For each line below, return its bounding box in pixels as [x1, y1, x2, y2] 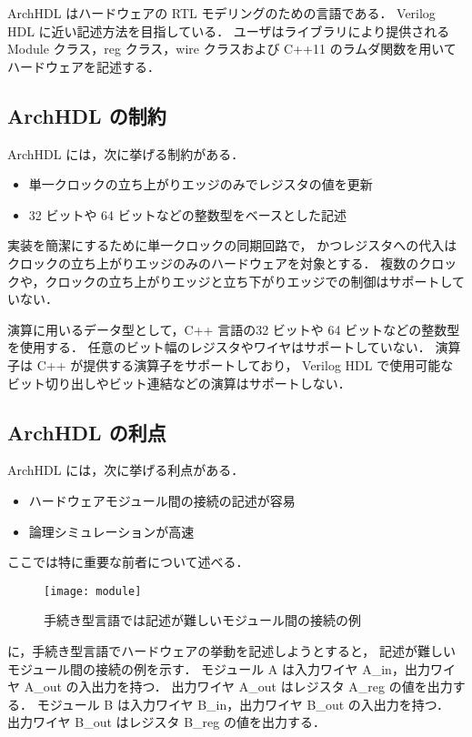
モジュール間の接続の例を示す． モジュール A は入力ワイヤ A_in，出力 [7, 659, 430, 678]
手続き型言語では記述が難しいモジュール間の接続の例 [44, 611, 362, 630]
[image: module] [44, 584, 142, 598]
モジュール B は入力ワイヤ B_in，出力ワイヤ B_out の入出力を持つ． [36, 694, 450, 713]
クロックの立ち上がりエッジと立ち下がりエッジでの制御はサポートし [45, 271, 453, 290]
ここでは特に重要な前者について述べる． [7, 552, 249, 571]
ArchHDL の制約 [7, 101, 166, 129]
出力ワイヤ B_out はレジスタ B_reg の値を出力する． [7, 712, 326, 732]
